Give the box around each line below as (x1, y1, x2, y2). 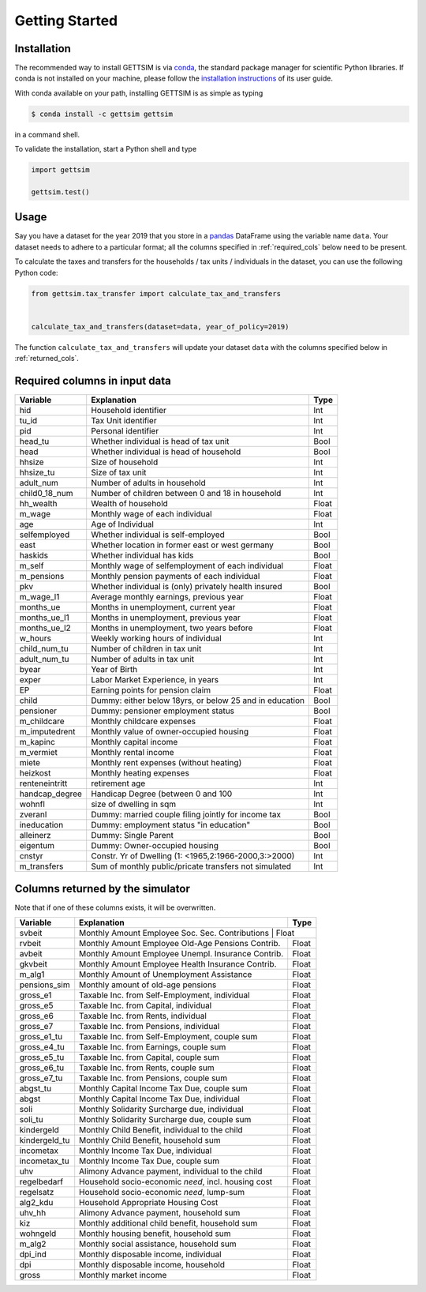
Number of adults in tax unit (91, 654, 195, 665)
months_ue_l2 (19, 622, 71, 633)
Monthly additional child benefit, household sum (79, 1217, 258, 1228)
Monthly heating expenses (91, 768, 189, 779)
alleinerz (19, 830, 51, 841)
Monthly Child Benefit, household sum (79, 1134, 221, 1145)
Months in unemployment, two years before (91, 622, 253, 633)
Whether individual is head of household (91, 446, 241, 457)
